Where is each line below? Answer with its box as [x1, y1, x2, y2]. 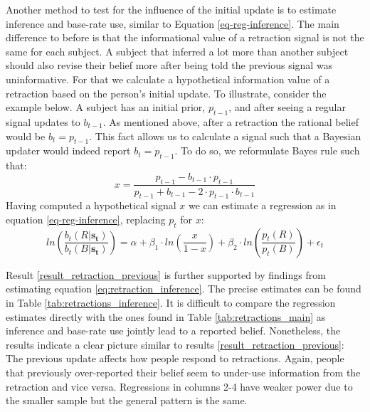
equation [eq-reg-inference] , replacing [6, 211, 166, 226]
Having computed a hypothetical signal [6, 198, 176, 213]
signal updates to [6, 114, 80, 129]
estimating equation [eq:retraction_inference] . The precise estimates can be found [6, 281, 361, 296]
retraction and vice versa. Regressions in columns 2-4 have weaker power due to [6, 379, 353, 393]
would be [6, 128, 46, 143]
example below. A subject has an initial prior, [6, 100, 206, 115]
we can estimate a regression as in [189, 198, 337, 213]
